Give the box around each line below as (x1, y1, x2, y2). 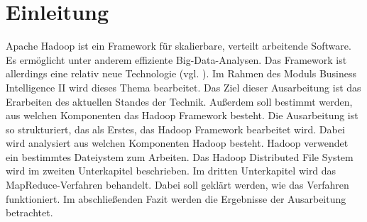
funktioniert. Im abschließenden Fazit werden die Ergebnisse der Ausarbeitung (6, 191, 346, 206)
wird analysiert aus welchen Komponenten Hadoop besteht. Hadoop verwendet (6, 135, 349, 150)
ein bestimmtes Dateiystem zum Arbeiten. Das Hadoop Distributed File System (6, 149, 354, 164)
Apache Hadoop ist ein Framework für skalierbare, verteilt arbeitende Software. (6, 38, 351, 53)
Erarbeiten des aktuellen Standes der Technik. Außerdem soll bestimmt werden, (6, 94, 353, 109)
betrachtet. (6, 205, 53, 220)
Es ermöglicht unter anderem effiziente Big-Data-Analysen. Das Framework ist (6, 52, 347, 67)
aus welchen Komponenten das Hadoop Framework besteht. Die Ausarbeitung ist (6, 108, 358, 123)
